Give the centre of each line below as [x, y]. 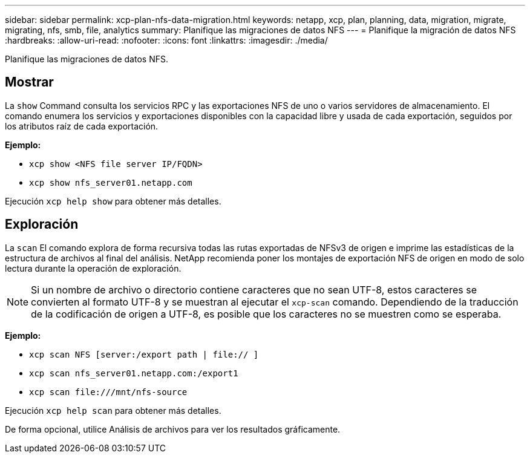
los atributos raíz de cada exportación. [82, 126]
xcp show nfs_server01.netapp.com [111, 182]
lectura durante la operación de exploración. [93, 268]
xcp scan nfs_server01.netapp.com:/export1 [134, 373]
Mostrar [29, 82]
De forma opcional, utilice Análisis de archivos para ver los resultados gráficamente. [173, 429]
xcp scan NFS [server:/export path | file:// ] [144, 354]
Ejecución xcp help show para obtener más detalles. [113, 201]
